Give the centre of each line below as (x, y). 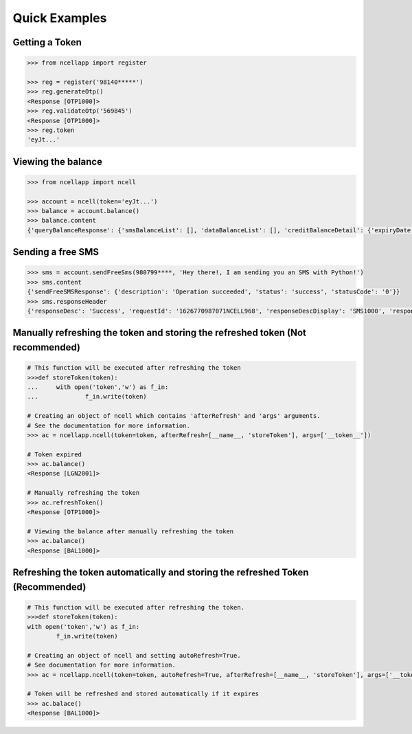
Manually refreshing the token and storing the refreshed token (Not (160, 333)
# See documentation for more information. (102, 665)
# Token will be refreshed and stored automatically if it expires (143, 694)
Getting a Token (47, 42)
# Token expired (55, 454)
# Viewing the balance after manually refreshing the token (130, 531)
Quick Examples (60, 18)
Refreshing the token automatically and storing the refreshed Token (161, 572)
